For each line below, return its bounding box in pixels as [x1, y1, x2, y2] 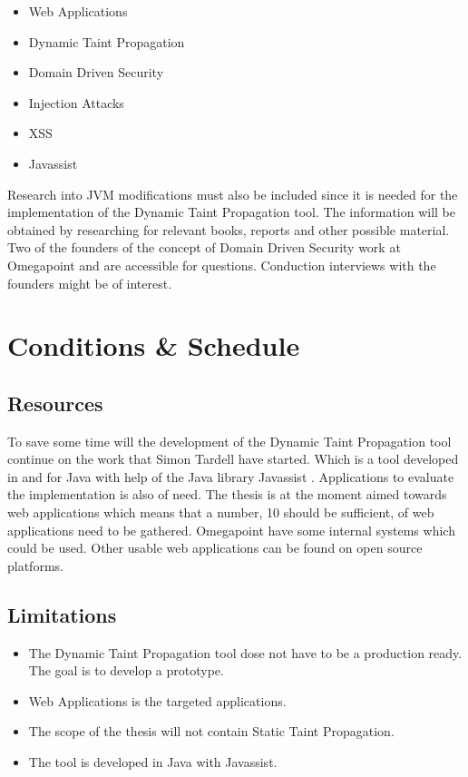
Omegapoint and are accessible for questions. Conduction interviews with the [7, 255, 436, 274]
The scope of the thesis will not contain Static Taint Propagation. [28, 722, 395, 741]
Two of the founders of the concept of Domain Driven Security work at [7, 238, 401, 257]
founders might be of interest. [7, 273, 172, 292]
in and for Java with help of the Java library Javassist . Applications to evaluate [7, 467, 454, 486]
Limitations [7, 600, 117, 628]
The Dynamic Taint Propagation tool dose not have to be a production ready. [28, 643, 463, 662]
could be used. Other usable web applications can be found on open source [7, 538, 423, 557]
